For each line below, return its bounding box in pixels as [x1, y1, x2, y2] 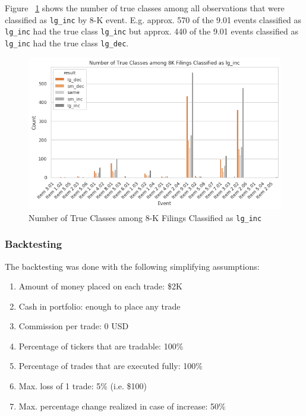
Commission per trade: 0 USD [18, 320, 129, 332]
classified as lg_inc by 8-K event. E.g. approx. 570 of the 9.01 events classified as [5, 13, 302, 26]
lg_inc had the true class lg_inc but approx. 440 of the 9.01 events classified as [5, 25, 298, 37]
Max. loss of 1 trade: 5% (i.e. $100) [18, 380, 147, 392]
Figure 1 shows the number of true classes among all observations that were [5, 2, 285, 14]
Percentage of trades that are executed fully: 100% [18, 360, 203, 372]
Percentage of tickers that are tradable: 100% [18, 339, 184, 352]
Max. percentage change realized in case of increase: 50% [18, 399, 226, 412]
